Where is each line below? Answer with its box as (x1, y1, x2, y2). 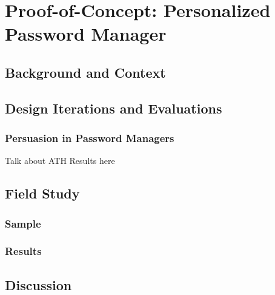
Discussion (5, 275, 72, 294)
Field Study (5, 184, 80, 203)
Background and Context (5, 63, 166, 81)
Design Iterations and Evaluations (5, 98, 222, 117)
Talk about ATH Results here (5, 154, 115, 167)
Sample (5, 215, 41, 231)
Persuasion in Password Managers (5, 131, 174, 146)
